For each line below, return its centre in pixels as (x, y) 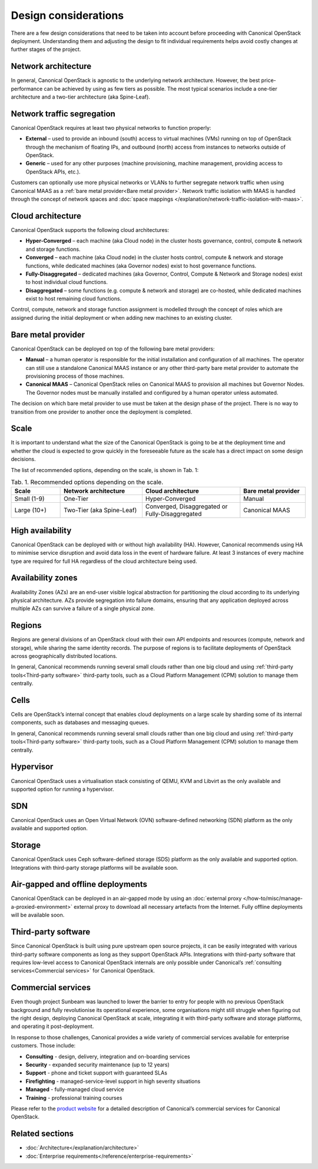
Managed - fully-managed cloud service (75, 1089)
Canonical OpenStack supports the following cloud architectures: (90, 230)
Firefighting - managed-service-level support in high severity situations (113, 1081)
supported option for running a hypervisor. (62, 789)
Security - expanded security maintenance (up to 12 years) (98, 1065)
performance (27, 89)
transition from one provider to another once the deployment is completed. (102, 412)
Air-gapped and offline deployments (79, 884)
